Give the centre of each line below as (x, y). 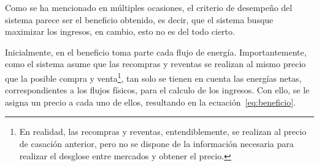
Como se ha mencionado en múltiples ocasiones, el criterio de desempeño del (149, 7)
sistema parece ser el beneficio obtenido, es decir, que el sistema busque (139, 19)
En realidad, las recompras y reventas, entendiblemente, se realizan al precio (163, 132)
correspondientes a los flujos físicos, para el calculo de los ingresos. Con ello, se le (157, 90)
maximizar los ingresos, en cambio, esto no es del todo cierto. (120, 31)
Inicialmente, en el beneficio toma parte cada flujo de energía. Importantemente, (156, 52)
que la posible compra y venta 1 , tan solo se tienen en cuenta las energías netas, (153, 77)
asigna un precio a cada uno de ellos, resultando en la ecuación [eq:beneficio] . (151, 102)
